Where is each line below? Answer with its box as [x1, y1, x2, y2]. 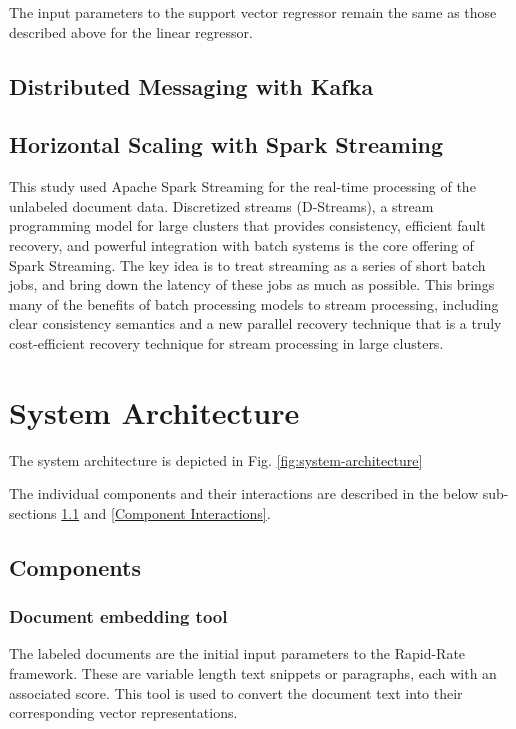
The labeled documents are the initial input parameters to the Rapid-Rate [9, 643, 466, 664]
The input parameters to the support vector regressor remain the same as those [9, 2, 497, 22]
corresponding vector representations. [9, 702, 238, 723]
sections [9, 502, 57, 523]
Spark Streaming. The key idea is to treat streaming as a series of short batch [9, 254, 486, 275]
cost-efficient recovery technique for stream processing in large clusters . [9, 332, 444, 353]
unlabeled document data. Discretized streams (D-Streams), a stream [9, 195, 434, 216]
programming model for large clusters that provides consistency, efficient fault [9, 215, 486, 236]
